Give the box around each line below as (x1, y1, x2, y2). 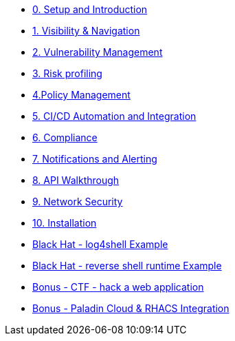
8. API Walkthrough (32, 174, 120, 186)
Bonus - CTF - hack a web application (32, 281, 204, 293)
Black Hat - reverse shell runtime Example (32, 260, 222, 271)
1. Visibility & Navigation (32, 25, 140, 37)
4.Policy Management (32, 89, 131, 101)
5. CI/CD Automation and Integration (32, 110, 197, 122)
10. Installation (32, 217, 97, 229)
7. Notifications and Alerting (32, 153, 157, 165)
